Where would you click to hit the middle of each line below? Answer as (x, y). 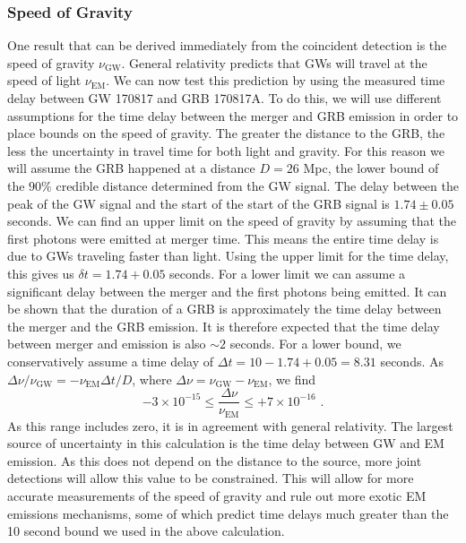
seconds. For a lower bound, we (315, 344)
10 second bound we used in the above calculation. (146, 531)
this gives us (41, 273)
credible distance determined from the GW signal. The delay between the (257, 185)
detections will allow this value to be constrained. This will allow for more (211, 478)
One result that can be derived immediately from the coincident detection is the (227, 45)
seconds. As (412, 361)
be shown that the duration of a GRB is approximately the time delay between (224, 309)
